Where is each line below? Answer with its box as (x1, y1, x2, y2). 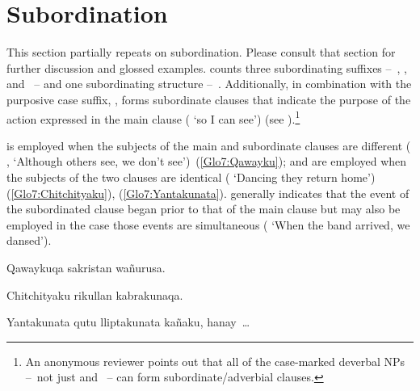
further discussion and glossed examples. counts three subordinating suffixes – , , (6, 59, 407, 76)
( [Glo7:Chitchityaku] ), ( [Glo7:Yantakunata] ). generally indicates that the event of (6, 184, 409, 201)
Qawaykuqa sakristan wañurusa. (6, 259, 166, 275)
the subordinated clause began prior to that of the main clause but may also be (6, 200, 401, 217)
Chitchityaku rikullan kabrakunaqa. (6, 286, 183, 303)
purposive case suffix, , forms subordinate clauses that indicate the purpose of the (6, 90, 411, 107)
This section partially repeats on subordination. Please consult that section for (6, 44, 396, 61)
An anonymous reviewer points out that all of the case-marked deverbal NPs (25, 352, 405, 369)
